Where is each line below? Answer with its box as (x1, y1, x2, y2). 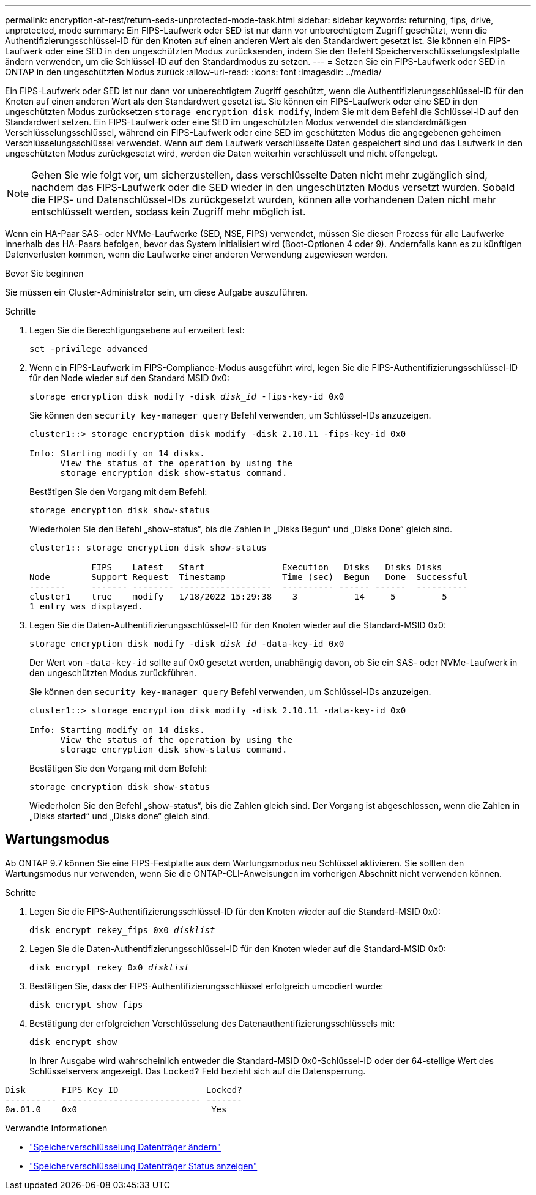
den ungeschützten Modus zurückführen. (29, 668, 197, 678)
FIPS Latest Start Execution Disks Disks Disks (91, 562, 442, 572)
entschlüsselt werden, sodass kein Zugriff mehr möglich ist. (31, 206, 306, 218)
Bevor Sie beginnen (5, 268, 84, 278)
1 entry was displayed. (29, 601, 143, 611)
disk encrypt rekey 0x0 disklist (29, 962, 190, 972)
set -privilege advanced (29, 344, 148, 354)
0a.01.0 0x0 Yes (5, 1104, 227, 1114)
